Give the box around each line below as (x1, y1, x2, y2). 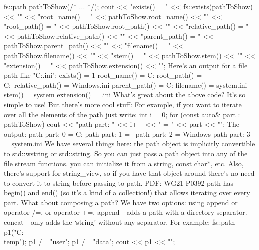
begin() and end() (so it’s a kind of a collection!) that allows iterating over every (4, 187, 250, 198)
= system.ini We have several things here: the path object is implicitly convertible (4, 138, 255, 149)
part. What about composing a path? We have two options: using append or (4, 197, 238, 207)
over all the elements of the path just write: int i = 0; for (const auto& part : (4, 109, 240, 119)
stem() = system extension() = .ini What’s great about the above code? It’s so (4, 89, 246, 100)
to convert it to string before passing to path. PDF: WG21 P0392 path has (4, 177, 234, 188)
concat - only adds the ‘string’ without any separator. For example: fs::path (4, 217, 235, 227)
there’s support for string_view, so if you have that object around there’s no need (4, 168, 255, 178)
